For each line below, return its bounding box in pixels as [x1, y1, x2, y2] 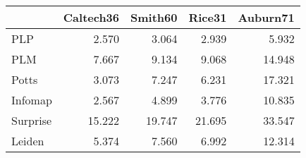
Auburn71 [238, 9, 295, 25]
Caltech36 [63, 9, 120, 25]
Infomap [11, 92, 52, 108]
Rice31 [188, 9, 227, 25]
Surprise [11, 112, 52, 128]
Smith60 [130, 9, 178, 25]
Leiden [11, 133, 44, 149]
